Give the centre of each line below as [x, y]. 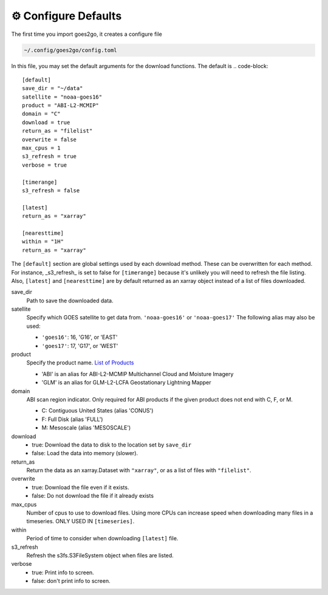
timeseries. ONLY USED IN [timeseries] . [80, 521]
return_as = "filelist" [57, 131]
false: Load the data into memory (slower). [85, 453]
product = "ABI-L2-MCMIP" [61, 106]
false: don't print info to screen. [71, 581]
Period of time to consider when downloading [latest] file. [102, 538]
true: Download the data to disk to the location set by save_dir [111, 445]
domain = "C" [41, 114]
